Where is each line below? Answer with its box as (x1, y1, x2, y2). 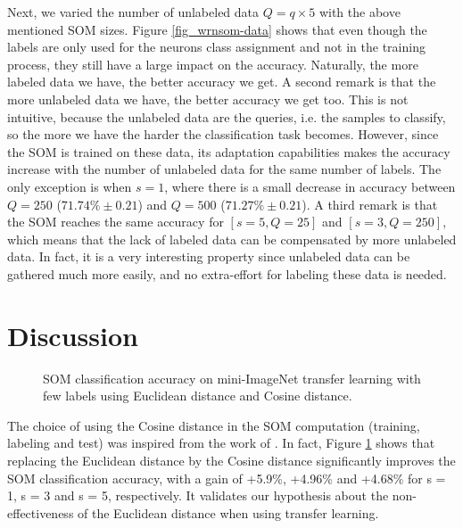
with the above (318, 3, 401, 21)
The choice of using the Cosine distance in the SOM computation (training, (7, 416, 420, 434)
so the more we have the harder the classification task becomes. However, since (7, 125, 439, 144)
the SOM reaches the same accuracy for (7, 212, 224, 231)
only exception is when (7, 177, 132, 195)
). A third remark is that (302, 194, 438, 213)
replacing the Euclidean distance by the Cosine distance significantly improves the (7, 451, 456, 469)
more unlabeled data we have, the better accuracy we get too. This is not (7, 89, 409, 108)
